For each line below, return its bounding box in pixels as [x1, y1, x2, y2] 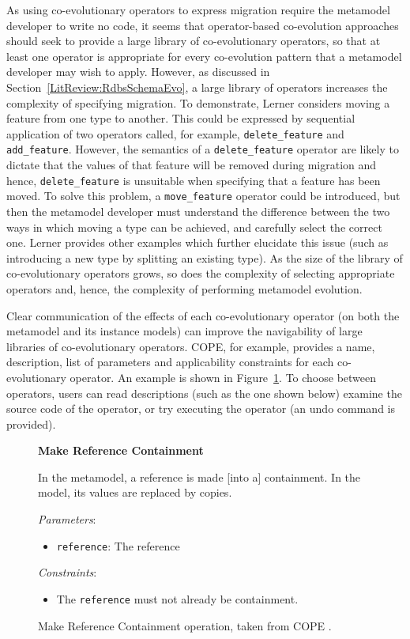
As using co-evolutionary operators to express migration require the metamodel [6, 2, 390, 17]
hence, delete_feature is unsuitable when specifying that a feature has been [6, 172, 381, 188]
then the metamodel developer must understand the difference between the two [6, 202, 390, 219]
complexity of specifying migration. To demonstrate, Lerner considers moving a [6, 94, 390, 111]
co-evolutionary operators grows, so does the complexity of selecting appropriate [6, 265, 395, 282]
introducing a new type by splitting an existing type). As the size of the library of [6, 249, 403, 266]
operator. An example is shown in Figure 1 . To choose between [70, 369, 377, 385]
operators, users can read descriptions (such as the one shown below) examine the [6, 384, 402, 401]
